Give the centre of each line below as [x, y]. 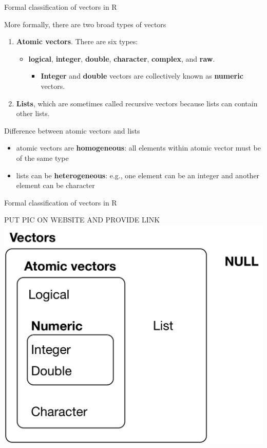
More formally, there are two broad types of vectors [85, 24]
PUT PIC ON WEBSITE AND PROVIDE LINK [82, 220]
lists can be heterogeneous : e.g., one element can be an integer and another [138, 175]
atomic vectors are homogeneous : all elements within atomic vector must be [138, 148]
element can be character [55, 185]
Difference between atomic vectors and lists [72, 130]
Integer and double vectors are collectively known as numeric [142, 76]
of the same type [42, 157]
